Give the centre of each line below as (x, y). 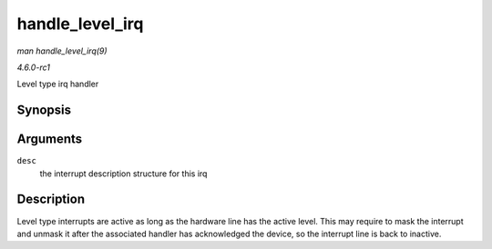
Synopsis (44, 110)
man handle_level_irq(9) (62, 51)
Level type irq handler (58, 84)
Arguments (50, 139)
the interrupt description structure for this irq (123, 174)
